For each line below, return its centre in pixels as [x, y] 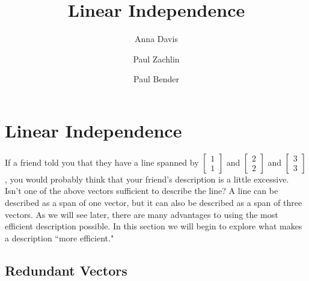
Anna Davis [156, 39]
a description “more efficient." [60, 237]
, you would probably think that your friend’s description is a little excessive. [147, 179]
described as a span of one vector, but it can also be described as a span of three [154, 203]
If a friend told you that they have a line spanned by [102, 162]
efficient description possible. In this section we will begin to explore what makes [154, 226]
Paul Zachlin [156, 59]
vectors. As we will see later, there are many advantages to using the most [142, 214]
